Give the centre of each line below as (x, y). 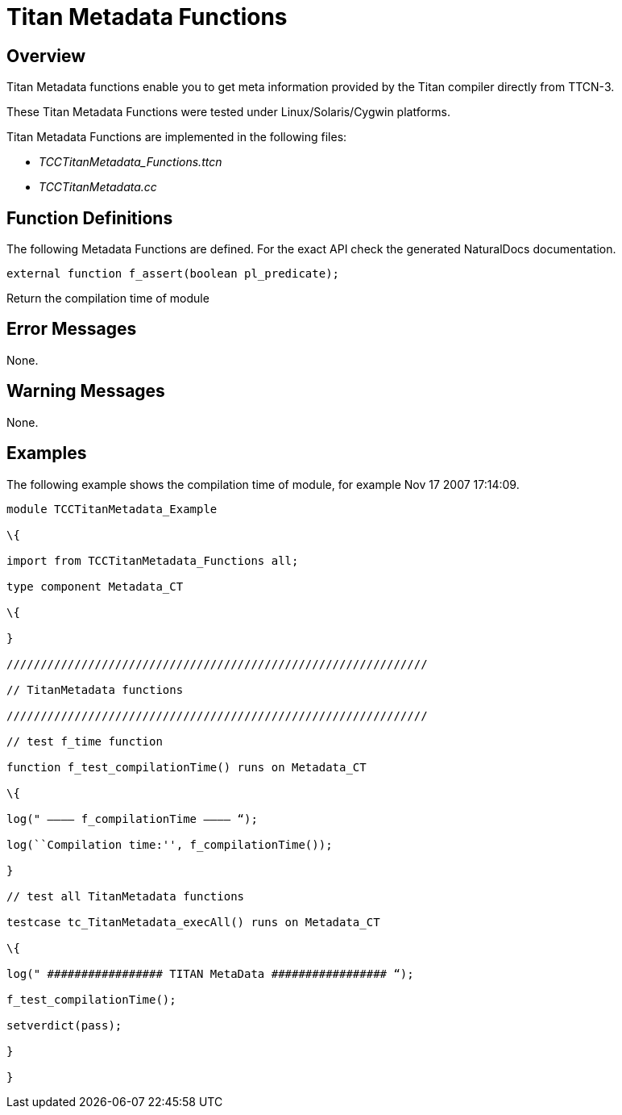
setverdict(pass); (64, 1025)
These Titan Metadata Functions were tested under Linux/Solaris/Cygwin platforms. (228, 112)
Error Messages (72, 329)
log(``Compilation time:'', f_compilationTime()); (170, 844)
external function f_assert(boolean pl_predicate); (173, 274)
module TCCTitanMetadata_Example (112, 509)
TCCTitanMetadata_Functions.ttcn (131, 162)
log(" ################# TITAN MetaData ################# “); (210, 973)
